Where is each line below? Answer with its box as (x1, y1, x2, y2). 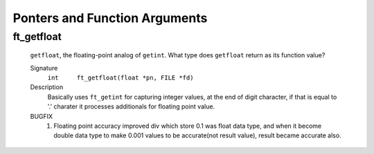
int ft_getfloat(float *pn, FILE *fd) (47, 73, 194, 81)
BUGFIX (30, 112, 53, 120)
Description (30, 83, 64, 91)
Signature (30, 64, 58, 72)
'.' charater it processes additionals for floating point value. (47, 102, 215, 110)
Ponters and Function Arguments (12, 10, 208, 26)
